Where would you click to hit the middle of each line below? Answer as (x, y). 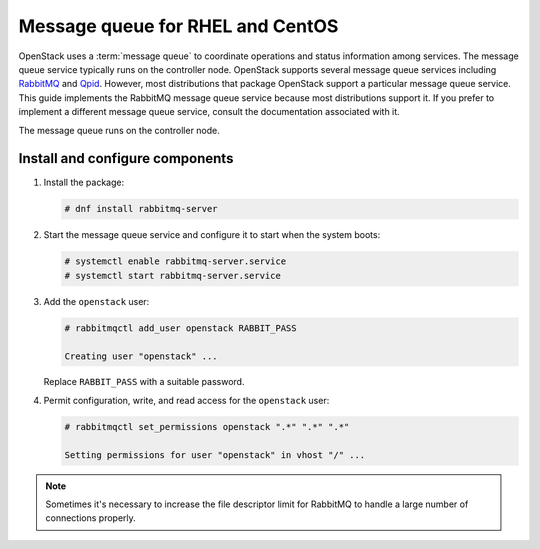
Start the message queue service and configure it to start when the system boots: (212, 235)
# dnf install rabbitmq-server (141, 209)
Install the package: (84, 182)
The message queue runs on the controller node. (119, 130)
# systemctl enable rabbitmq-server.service (175, 261)
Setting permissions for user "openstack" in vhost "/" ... (215, 454)
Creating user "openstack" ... (141, 356)
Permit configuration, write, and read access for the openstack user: (186, 400)
